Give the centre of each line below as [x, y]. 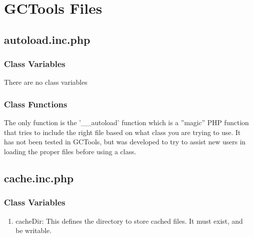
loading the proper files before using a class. [70, 151]
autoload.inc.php [47, 39]
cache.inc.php [39, 178]
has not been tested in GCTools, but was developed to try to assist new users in [125, 142]
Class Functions [36, 104]
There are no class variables [46, 82]
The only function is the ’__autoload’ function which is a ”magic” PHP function [126, 122]
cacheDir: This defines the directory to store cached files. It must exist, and [129, 220]
